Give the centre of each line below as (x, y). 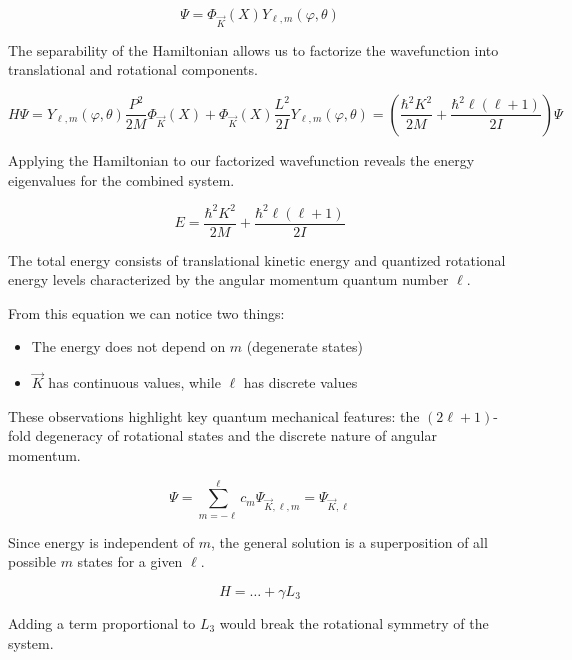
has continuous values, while (134, 382)
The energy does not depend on (128, 346)
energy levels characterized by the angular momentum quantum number (228, 279)
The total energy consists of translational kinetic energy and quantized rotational (257, 259)
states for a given (130, 561)
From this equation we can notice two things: (146, 312)
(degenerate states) (304, 346)
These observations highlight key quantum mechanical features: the (214, 415)
